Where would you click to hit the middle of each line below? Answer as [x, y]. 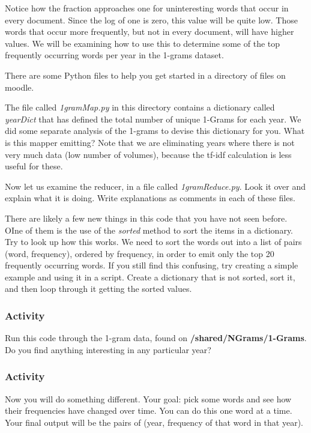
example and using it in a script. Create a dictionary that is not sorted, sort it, [150, 277]
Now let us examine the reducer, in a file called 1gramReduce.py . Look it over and [155, 186]
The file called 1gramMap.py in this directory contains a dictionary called [140, 107]
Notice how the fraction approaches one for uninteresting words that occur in [147, 8]
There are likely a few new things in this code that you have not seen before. [146, 218]
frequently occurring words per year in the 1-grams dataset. [114, 55]
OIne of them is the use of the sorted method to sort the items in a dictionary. [149, 230]
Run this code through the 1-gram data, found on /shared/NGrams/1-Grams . [156, 338]
